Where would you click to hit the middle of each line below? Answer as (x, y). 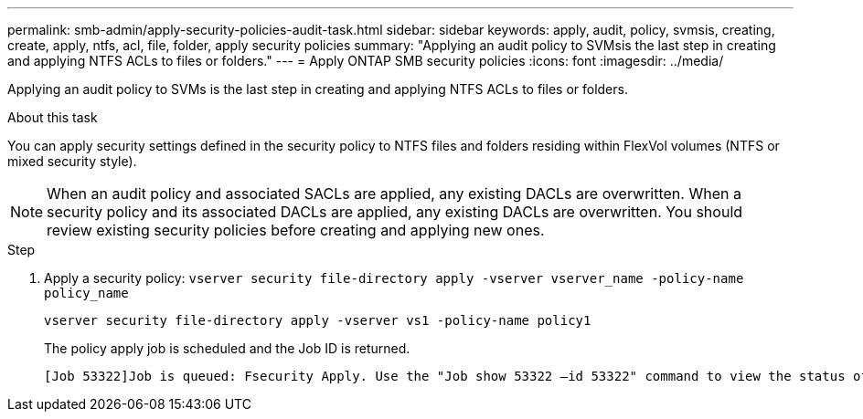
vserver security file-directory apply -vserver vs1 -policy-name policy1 (318, 320)
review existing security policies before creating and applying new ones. (296, 230)
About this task (53, 117)
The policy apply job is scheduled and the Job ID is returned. (227, 348)
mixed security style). (72, 161)
